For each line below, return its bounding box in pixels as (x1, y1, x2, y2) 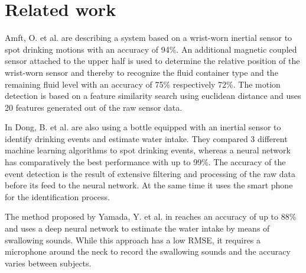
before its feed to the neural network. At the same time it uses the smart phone (5, 179, 293, 191)
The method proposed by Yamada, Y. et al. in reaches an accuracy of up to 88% (5, 210, 297, 223)
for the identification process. (5, 190, 110, 203)
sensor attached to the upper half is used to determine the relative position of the (5, 54, 300, 67)
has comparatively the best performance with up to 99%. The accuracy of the (5, 156, 286, 168)
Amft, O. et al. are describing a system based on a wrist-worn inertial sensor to (5, 31, 292, 44)
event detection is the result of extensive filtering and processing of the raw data (5, 167, 296, 179)
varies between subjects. (5, 256, 92, 269)
